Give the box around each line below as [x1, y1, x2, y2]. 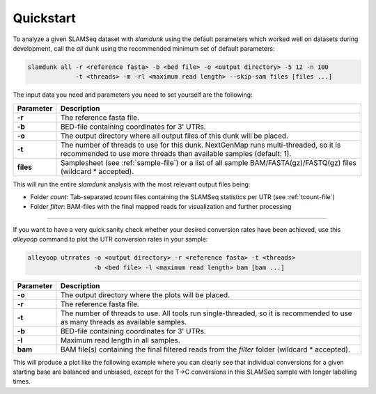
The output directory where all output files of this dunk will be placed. [60, 131, 289, 141]
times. [13, 377, 31, 386]
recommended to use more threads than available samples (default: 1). [60, 148, 292, 158]
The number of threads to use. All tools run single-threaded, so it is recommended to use [60, 308, 352, 318]
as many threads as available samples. [60, 317, 187, 326]
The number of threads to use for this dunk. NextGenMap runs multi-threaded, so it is [60, 140, 341, 150]
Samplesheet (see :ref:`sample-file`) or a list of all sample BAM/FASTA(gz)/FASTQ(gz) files [60, 157, 357, 167]
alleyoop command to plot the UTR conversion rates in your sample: [13, 235, 208, 244]
